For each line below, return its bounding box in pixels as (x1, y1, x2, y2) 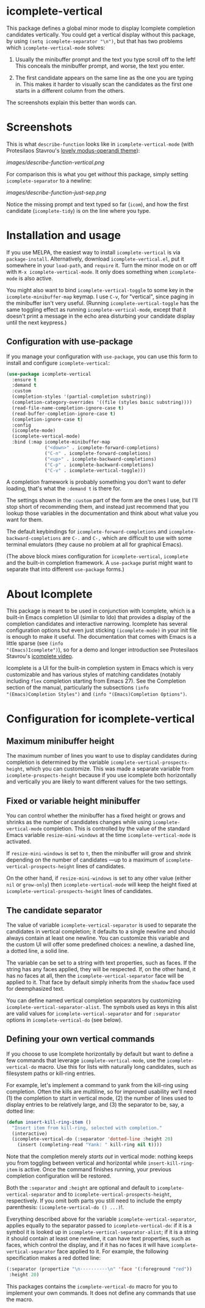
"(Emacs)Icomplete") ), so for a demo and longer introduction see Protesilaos (6, 646, 198, 653)
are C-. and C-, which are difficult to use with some (62, 534, 192, 542)
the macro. (6, 1295, 34, 1303)
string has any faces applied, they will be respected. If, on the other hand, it (6, 965, 196, 972)
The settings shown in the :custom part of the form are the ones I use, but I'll (6, 497, 198, 504)
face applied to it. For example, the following (57, 1248, 169, 1255)
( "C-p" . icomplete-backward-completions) (45, 462, 154, 468)
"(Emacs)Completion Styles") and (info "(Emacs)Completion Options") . (6, 691, 187, 698)
